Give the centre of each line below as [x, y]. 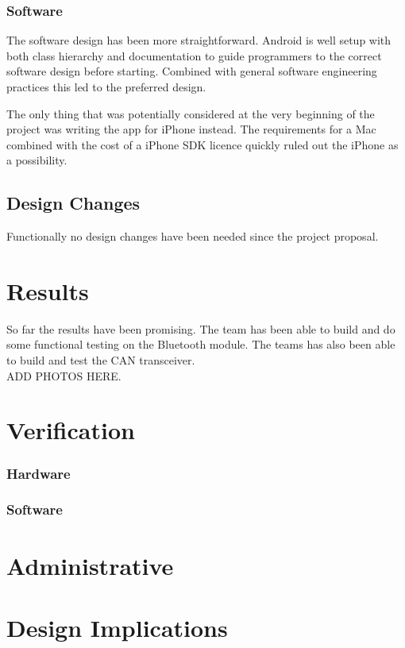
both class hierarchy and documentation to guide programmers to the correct [194, 55]
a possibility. [37, 160]
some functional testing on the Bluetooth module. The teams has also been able [201, 344]
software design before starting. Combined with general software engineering [192, 71]
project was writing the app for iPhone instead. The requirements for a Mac [191, 129]
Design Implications [117, 627]
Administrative [90, 565]
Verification [71, 430]
